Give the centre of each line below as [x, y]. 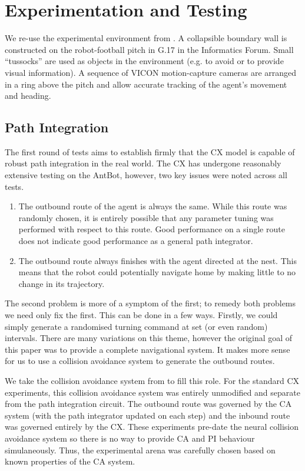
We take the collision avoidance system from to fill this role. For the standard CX [152, 380]
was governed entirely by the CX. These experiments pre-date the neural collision [152, 427]
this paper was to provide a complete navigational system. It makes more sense [147, 349]
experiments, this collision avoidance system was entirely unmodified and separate [152, 392]
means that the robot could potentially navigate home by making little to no [157, 272]
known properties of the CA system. [70, 461]
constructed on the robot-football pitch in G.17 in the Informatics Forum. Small [149, 49]
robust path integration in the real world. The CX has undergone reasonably [143, 163]
